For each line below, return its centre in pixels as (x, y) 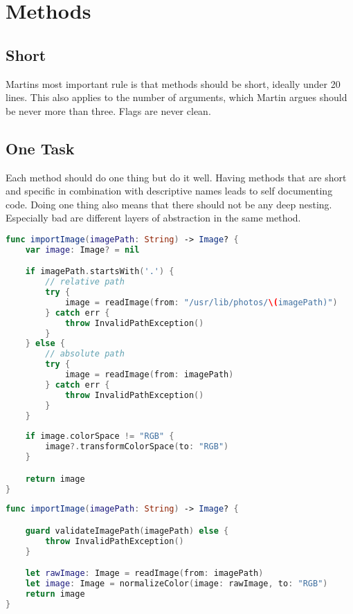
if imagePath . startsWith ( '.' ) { (100, 272)
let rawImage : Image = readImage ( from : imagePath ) (144, 574)
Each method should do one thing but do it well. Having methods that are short (176, 177)
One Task (40, 148)
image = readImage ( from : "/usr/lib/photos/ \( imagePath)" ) (201, 302)
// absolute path (85, 354)
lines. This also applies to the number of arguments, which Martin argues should (176, 97)
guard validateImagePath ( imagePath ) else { (127, 531)
